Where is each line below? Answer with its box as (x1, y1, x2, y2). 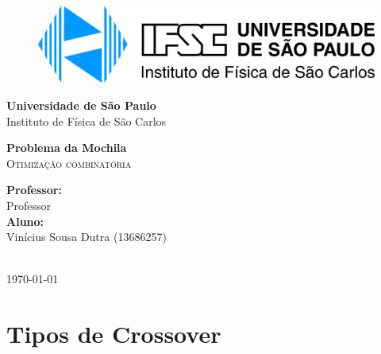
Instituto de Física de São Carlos (6, 112, 167, 129)
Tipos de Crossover (6, 317, 221, 350)
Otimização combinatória (6, 154, 132, 171)
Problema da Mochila (6, 139, 127, 156)
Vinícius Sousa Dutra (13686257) (6, 228, 167, 245)
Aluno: (6, 212, 44, 229)
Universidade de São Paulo (6, 97, 156, 114)
